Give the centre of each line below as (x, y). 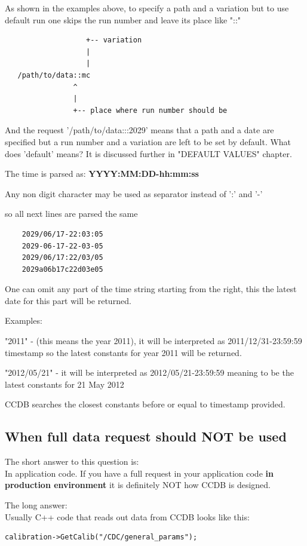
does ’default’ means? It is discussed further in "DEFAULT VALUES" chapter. (148, 153)
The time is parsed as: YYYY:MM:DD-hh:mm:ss (102, 174)
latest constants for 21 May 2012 (65, 384)
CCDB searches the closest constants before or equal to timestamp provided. (145, 404)
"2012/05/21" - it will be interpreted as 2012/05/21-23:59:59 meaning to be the (149, 372)
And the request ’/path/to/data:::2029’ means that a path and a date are (139, 130)
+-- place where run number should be (150, 110)
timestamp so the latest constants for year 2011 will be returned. (123, 352)
